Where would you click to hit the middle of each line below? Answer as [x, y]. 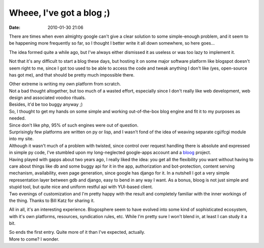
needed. [17, 118]
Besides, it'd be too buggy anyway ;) [46, 104]
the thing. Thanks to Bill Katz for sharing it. [52, 200]
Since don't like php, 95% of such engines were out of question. [74, 125]
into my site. [21, 139]
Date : [15, 27]
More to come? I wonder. [34, 239]
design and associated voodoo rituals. [47, 98]
